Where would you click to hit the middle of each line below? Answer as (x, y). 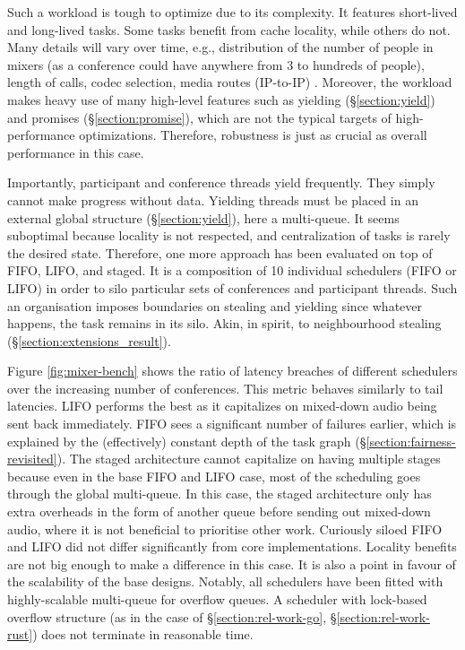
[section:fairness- (411, 441)
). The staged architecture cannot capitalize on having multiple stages (249, 459)
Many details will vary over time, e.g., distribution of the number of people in (220, 47)
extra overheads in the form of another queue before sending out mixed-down (219, 511)
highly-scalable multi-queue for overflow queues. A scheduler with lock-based (217, 599)
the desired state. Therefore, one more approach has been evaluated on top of (220, 252)
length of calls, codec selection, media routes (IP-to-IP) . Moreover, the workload (230, 82)
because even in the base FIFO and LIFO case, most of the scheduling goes (214, 476)
